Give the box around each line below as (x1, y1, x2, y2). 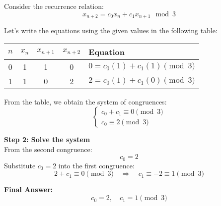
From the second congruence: (4, 144, 92, 154)
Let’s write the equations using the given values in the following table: (4, 25, 218, 36)
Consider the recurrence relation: (4, 1, 104, 11)
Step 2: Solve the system (4, 134, 90, 145)
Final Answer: (4, 184, 53, 195)
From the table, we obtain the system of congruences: (4, 96, 167, 106)
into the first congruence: (58, 160, 135, 170)
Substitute (4, 160, 36, 170)
